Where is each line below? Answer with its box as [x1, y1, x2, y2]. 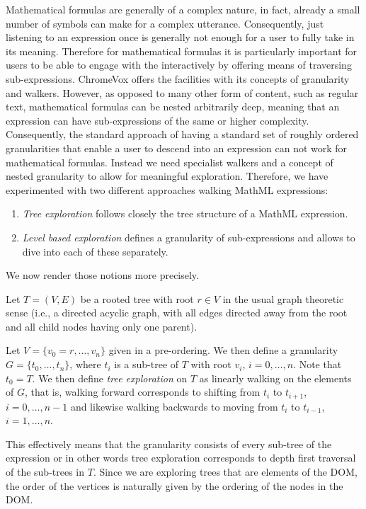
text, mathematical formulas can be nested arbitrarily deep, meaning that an [6, 99, 340, 114]
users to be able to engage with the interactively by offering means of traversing [6, 57, 352, 72]
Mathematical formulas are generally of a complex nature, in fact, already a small [6, 2, 360, 16]
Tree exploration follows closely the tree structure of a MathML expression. [22, 206, 348, 221]
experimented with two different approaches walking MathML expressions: [6, 182, 328, 197]
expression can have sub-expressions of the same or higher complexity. [6, 113, 309, 127]
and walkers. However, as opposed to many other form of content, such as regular [6, 85, 359, 100]
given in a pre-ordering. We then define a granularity [108, 343, 338, 358]
